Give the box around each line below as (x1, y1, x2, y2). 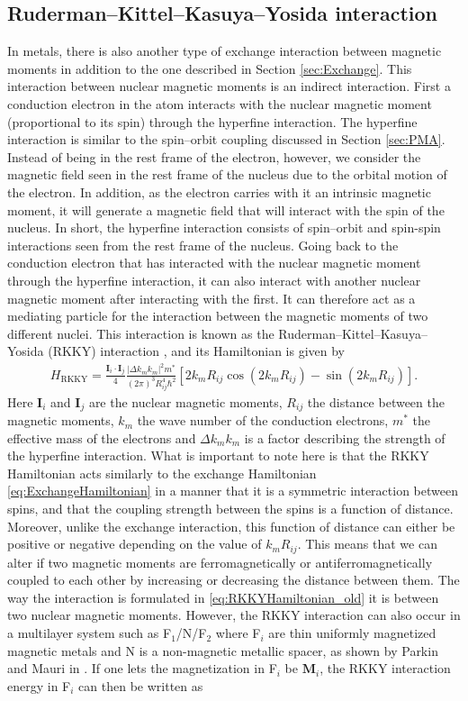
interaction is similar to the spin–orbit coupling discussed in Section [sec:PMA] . (7, 130, 445, 149)
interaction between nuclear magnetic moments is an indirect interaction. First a (7, 77, 451, 96)
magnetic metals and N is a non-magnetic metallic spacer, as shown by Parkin (7, 641, 438, 660)
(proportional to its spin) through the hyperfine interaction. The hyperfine (7, 112, 418, 131)
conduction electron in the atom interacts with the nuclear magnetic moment (7, 94, 432, 113)
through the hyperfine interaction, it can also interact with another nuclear (7, 270, 421, 289)
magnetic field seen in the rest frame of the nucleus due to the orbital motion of (7, 165, 447, 184)
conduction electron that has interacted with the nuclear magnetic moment (7, 253, 421, 272)
